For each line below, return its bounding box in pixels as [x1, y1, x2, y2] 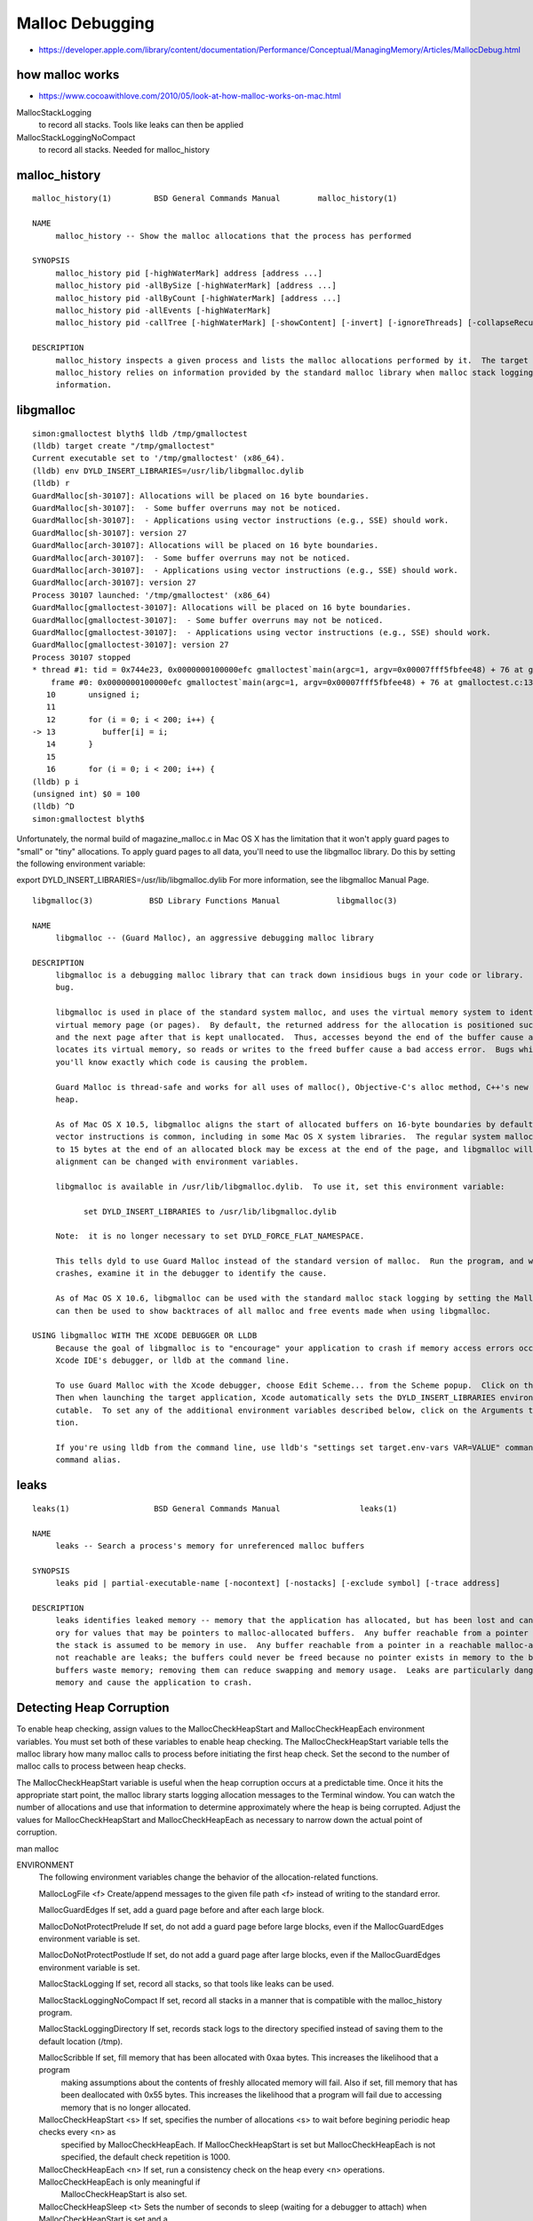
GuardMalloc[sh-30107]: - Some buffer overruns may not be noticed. [32, 503, 342, 513]
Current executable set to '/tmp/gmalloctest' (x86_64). [32, 453, 286, 464]
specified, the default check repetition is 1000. [60, 2152, 231, 2162]
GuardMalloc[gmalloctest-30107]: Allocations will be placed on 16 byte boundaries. [32, 602, 412, 613]
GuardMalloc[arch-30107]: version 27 [32, 577, 197, 588]
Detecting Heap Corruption [16, 1700, 170, 1716]
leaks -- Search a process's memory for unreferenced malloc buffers [55, 1540, 365, 1550]
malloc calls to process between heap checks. [16, 1761, 187, 1771]
